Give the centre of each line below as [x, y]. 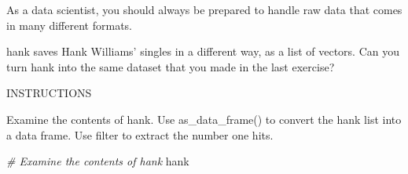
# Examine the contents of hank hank [98, 161]
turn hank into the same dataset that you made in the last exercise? [171, 66]
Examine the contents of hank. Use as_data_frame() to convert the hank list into [204, 119]
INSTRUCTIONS [49, 93]
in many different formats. [69, 25]
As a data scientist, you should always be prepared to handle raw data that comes [204, 9]
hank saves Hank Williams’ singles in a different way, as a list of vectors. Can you [203, 51]
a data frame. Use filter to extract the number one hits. [140, 134]
